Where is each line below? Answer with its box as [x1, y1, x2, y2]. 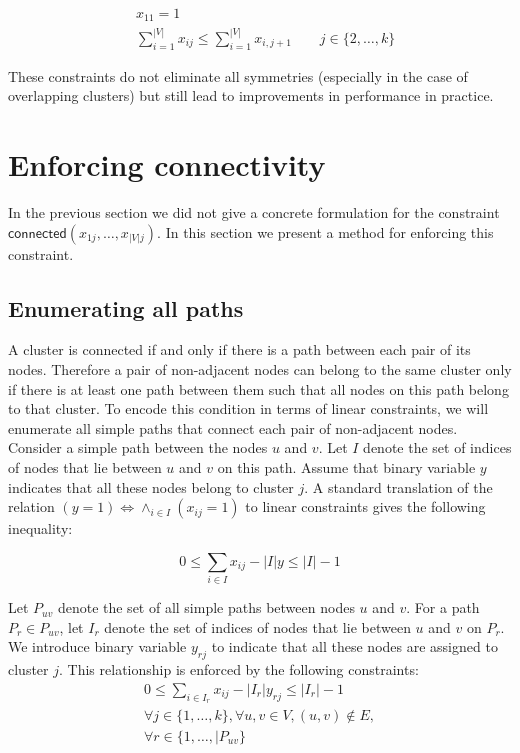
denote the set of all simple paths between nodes [57, 597, 355, 618]
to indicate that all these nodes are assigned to [211, 636, 498, 657]
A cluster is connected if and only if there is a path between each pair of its [8, 339, 471, 360]
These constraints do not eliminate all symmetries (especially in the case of [8, 65, 468, 86]
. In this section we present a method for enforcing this [157, 221, 494, 242]
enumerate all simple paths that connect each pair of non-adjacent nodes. [8, 417, 458, 438]
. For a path [406, 597, 480, 618]
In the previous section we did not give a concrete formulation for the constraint [8, 202, 500, 223]
